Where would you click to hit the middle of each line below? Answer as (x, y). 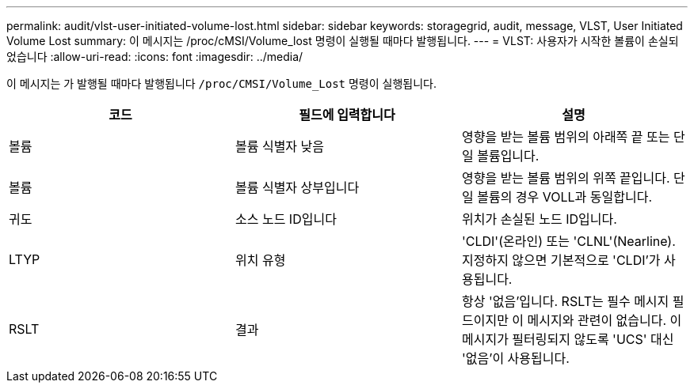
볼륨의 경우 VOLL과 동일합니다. (565, 197)
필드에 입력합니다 (347, 115)
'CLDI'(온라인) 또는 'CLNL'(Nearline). (568, 241)
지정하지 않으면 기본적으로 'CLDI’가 (561, 260)
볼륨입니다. (508, 156)
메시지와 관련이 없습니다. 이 (604, 320)
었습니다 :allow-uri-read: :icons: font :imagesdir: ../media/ (155, 57)
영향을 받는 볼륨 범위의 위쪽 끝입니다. (566, 178)
